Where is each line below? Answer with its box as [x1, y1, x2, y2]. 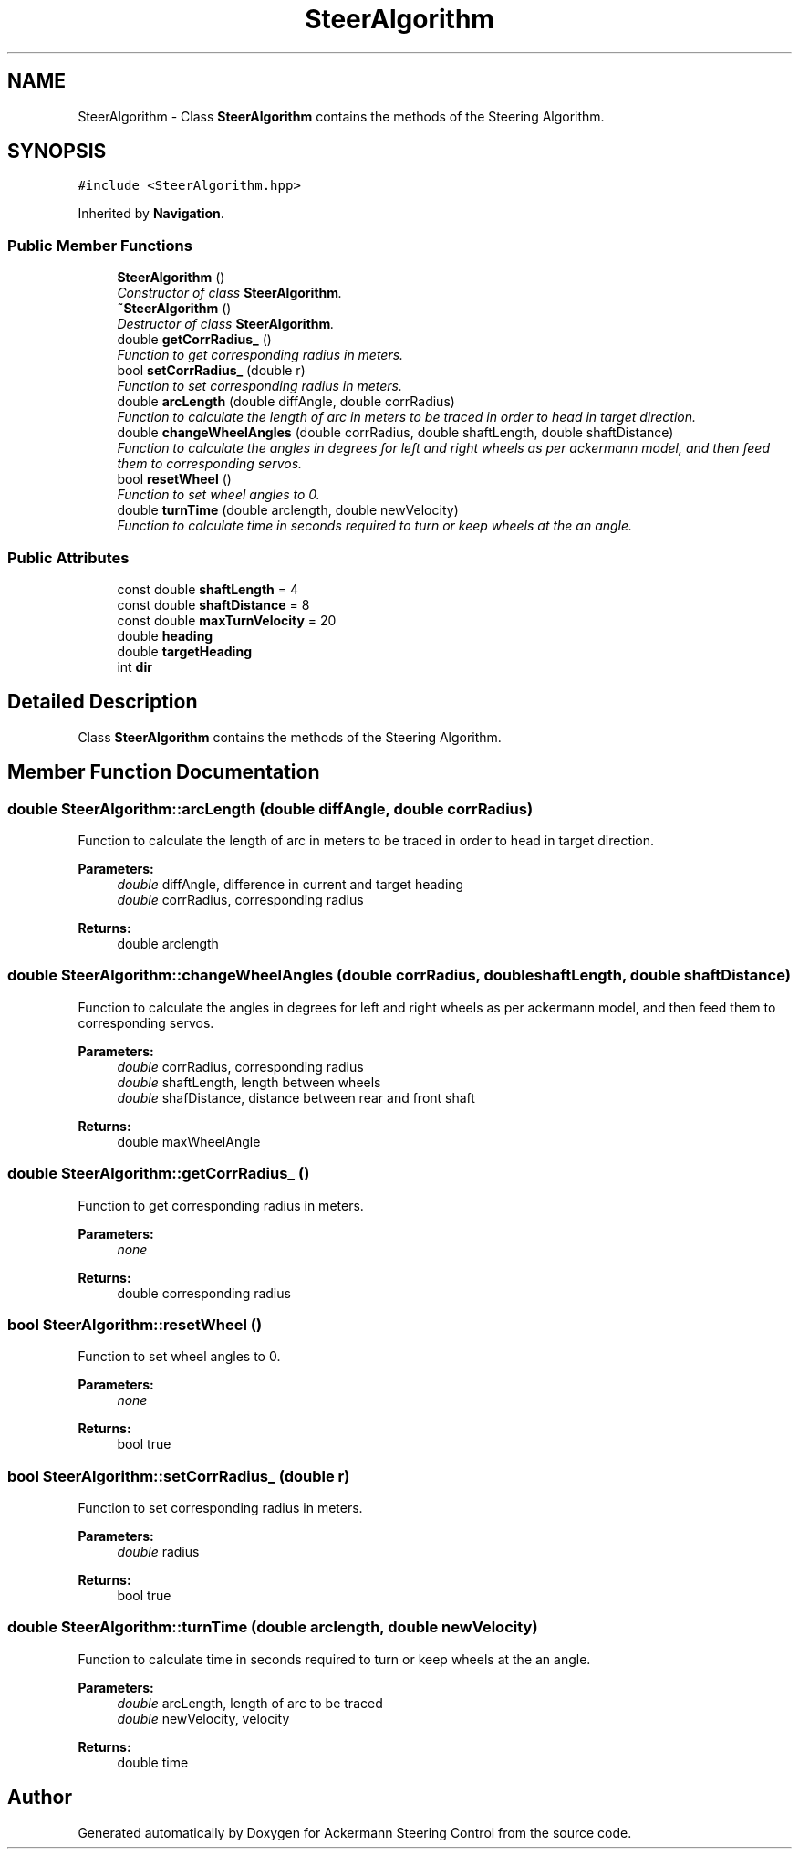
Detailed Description [7, 690, 198, 714]
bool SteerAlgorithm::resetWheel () [7, 1315, 263, 1334]
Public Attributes [7, 548, 130, 567]
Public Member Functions [7, 236, 192, 255]
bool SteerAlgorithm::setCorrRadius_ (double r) [7, 1466, 350, 1485]
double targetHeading [117, 643, 252, 659]
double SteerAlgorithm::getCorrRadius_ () [7, 1164, 310, 1183]
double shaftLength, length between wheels [117, 1074, 381, 1090]
